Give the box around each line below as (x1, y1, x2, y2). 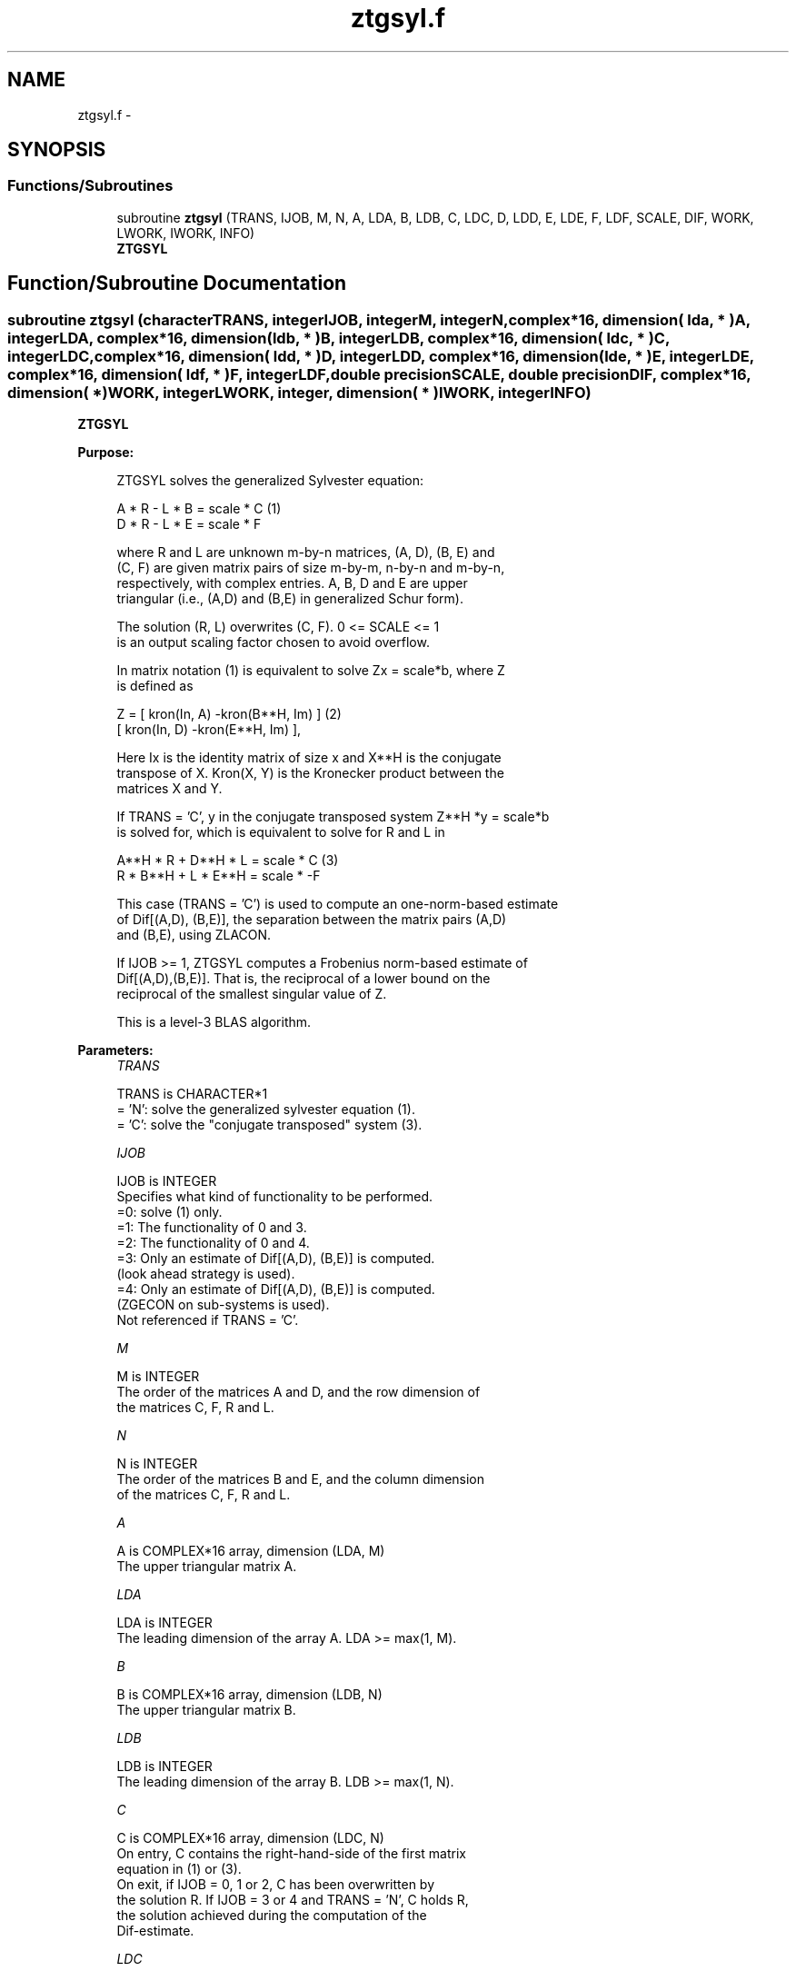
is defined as (116, 678, 194, 694)
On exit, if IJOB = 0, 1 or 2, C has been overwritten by (116, 1876, 435, 1893)
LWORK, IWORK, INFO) (116, 224, 255, 241)
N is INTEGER (116, 1456, 198, 1472)
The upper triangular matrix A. (116, 1558, 297, 1575)
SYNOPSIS (7, 138, 106, 162)
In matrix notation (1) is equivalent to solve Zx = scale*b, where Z (116, 662, 505, 679)
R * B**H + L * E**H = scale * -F (116, 868, 321, 884)
